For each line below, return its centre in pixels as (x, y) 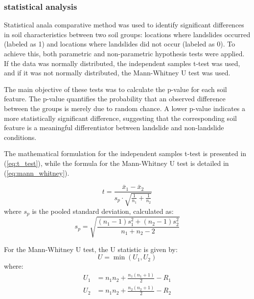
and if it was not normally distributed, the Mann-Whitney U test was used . (117, 73)
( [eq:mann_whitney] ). (37, 172)
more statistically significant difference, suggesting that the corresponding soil (120, 118)
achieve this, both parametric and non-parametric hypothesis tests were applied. (124, 53)
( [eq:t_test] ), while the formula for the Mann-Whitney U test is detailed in (116, 163)
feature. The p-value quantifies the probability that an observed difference (115, 99)
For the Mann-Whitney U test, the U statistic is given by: (91, 249)
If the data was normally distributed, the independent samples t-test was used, (122, 63)
